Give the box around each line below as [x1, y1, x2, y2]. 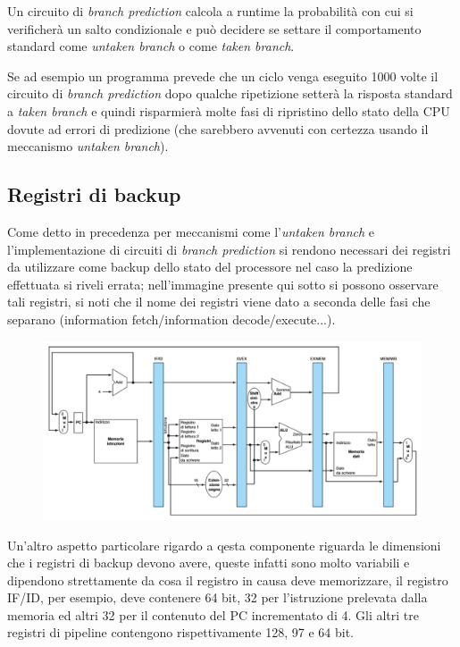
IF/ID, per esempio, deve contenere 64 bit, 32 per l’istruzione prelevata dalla [7, 588, 428, 607]
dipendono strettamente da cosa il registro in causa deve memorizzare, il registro [7, 570, 448, 589]
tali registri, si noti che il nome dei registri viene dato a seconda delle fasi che [7, 292, 431, 311]
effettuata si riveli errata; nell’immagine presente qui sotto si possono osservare [7, 274, 439, 293]
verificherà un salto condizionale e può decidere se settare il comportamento [7, 19, 422, 38]
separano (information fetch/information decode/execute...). [7, 309, 336, 328]
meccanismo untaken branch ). [7, 137, 169, 155]
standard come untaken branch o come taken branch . [7, 37, 295, 55]
